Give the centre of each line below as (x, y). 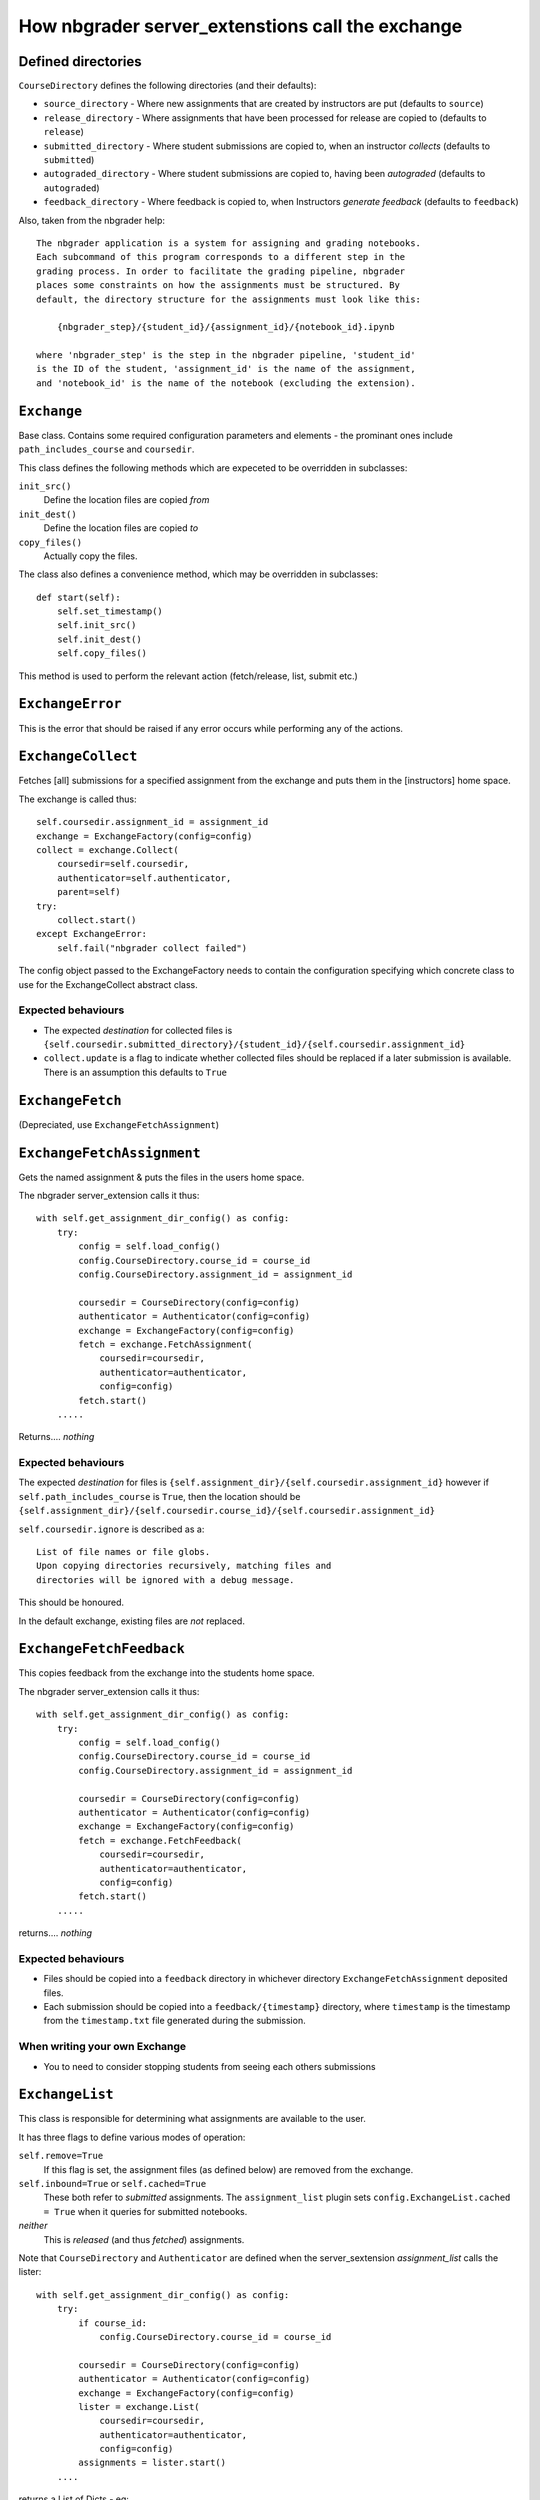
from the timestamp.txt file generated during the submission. (174, 2021)
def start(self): (78, 597)
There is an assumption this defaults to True (135, 1072)
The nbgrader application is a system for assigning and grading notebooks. (229, 243)
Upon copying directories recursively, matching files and (184, 1566)
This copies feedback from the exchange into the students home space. (166, 1673)
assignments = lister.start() (152, 2463)
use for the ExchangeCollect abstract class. (108, 984)
